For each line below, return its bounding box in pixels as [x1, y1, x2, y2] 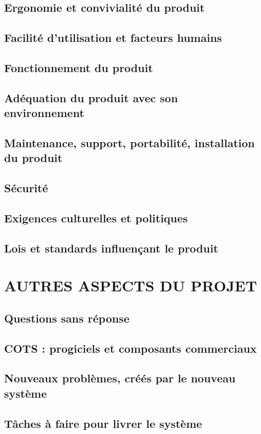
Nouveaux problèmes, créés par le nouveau [4, 370, 236, 386]
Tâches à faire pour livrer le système [4, 415, 202, 431]
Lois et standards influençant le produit [4, 240, 219, 256]
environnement [4, 105, 84, 121]
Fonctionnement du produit [4, 59, 153, 75]
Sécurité [4, 180, 48, 196]
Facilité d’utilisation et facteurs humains [4, 30, 222, 45]
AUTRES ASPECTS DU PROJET [4, 275, 257, 296]
